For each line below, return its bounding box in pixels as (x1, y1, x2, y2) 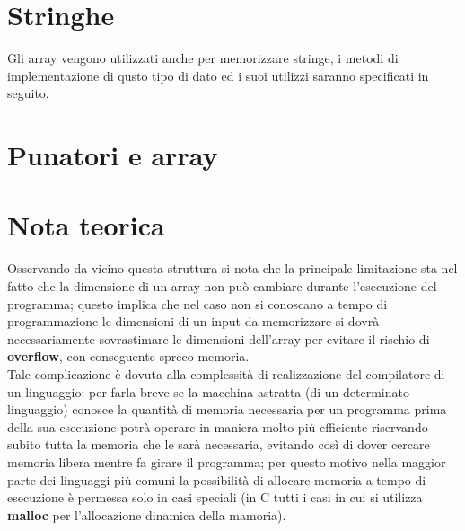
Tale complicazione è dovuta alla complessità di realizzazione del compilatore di (7, 364, 445, 383)
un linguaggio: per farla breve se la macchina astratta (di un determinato (7, 382, 409, 401)
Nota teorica (7, 207, 165, 243)
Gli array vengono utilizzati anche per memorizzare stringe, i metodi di (7, 49, 399, 67)
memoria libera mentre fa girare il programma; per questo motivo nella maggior (7, 452, 446, 471)
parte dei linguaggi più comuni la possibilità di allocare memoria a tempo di (7, 470, 426, 489)
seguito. (7, 84, 49, 102)
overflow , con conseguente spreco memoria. (7, 347, 250, 366)
